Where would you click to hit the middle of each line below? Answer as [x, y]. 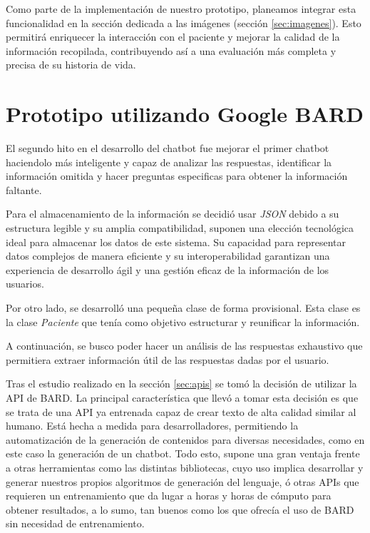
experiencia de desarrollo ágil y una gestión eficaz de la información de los [168, 269]
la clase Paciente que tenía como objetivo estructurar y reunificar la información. [183, 321]
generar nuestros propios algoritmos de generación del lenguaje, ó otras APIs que [183, 481]
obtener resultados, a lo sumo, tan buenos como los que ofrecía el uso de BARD [180, 509]
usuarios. [25, 284]
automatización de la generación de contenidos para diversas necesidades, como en [185, 439]
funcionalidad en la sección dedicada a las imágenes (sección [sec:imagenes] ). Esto [184, 22]
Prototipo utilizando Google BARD [185, 114]
